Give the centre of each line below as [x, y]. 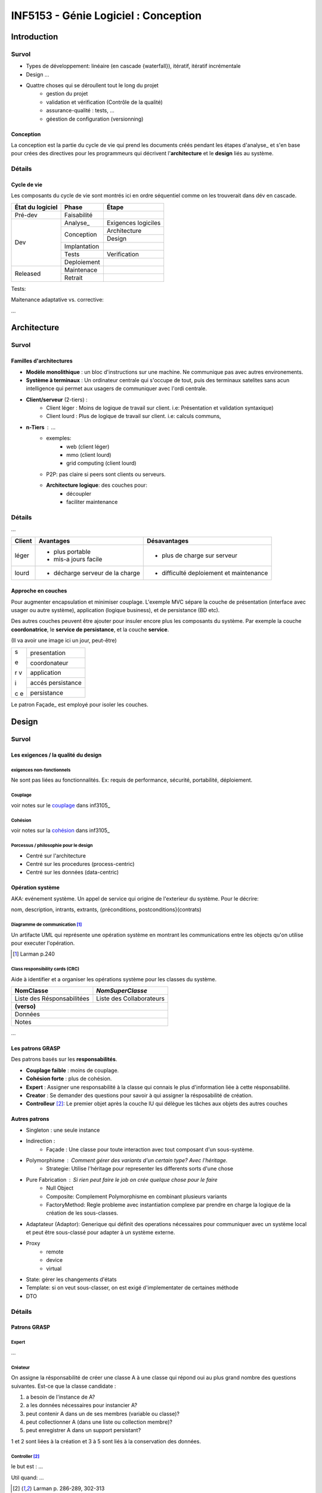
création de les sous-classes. [82, 1213]
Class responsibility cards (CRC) [45, 969]
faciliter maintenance [92, 502]
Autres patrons [30, 1119]
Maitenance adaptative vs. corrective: [58, 300]
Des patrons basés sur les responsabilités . [64, 1059]
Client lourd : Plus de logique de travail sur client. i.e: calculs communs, [134, 416]
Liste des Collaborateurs [131, 999]
